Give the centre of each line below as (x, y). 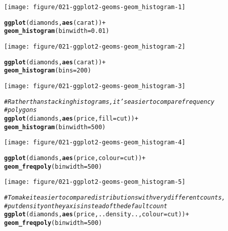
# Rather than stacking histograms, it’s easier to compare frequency (109, 102)
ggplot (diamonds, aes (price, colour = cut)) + (75, 158)
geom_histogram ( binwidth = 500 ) (55, 127)
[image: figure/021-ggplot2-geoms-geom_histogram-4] (95, 143)
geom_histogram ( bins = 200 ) (48, 71)
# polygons (21, 110)
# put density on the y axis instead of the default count (86, 206)
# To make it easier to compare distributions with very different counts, (115, 197)
